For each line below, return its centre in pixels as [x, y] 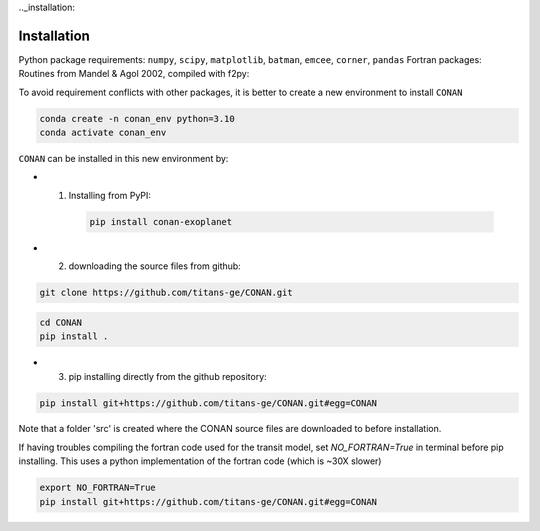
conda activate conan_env [103, 133]
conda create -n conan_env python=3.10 [137, 118]
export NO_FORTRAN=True [98, 488]
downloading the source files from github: [155, 266]
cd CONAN [61, 322]
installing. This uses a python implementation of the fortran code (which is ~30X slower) [200, 461]
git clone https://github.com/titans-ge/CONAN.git [166, 293]
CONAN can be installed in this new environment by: [123, 159]
